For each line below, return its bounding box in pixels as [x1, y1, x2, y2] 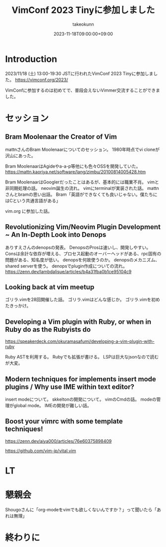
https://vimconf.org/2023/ [14, 76, 68, 82]
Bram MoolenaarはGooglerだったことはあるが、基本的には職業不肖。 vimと [5, 179, 160, 185]
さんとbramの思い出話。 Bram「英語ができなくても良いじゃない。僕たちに [5, 191, 158, 197]
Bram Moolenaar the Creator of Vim [5, 132, 117, 141]
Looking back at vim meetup [5, 283, 95, 291]
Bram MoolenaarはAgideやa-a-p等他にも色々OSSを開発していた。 [5, 163, 141, 169]
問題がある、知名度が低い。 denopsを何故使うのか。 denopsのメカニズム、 [5, 256, 160, 263]
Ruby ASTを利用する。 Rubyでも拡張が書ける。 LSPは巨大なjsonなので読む [5, 354, 159, 360]
